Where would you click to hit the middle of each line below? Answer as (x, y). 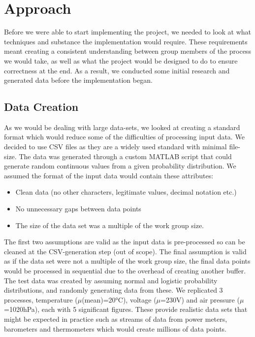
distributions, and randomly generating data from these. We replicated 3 (113, 290)
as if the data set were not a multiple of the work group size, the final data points (127, 261)
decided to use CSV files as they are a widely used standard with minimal (115, 147)
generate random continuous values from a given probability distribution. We (120, 166)
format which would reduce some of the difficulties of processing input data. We (124, 137)
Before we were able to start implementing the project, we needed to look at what (128, 32)
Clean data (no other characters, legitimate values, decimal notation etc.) (126, 192)
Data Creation (41, 107)
